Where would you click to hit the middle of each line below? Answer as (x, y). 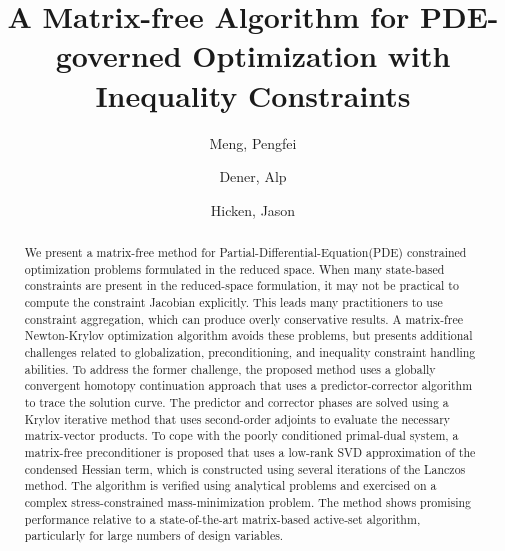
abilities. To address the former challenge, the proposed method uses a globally (230, 368)
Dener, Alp (253, 176)
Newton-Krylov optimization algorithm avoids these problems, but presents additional (248, 335)
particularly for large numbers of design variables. (154, 535)
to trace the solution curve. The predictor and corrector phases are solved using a (236, 401)
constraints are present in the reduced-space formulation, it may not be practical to (241, 285)
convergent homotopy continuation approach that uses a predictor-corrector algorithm (248, 385)
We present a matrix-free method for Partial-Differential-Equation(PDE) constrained (245, 252)
